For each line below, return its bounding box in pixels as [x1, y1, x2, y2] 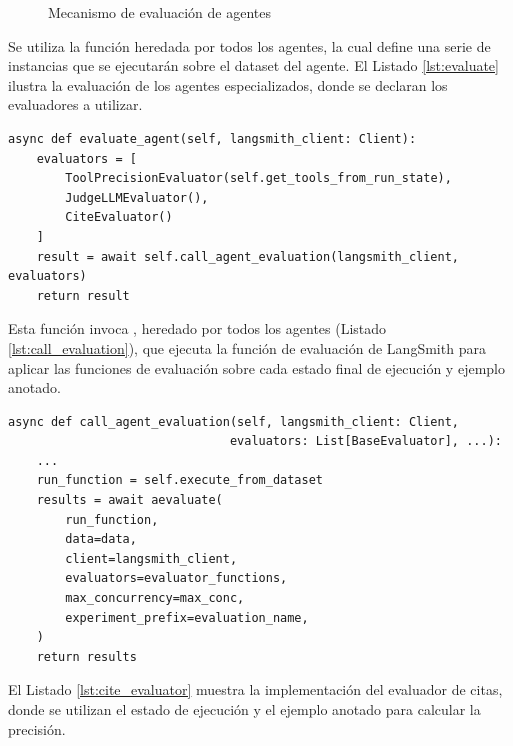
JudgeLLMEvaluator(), [65, 190, 209, 205]
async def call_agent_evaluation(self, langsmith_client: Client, [8, 414, 460, 429]
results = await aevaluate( [36, 493, 223, 508]
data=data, [65, 532, 137, 547]
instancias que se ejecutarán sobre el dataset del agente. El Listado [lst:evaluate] [8, 55, 499, 76]
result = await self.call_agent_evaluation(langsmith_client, [36, 249, 460, 264]
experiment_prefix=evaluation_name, [65, 610, 309, 625]
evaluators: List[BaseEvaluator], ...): [229, 434, 502, 449]
